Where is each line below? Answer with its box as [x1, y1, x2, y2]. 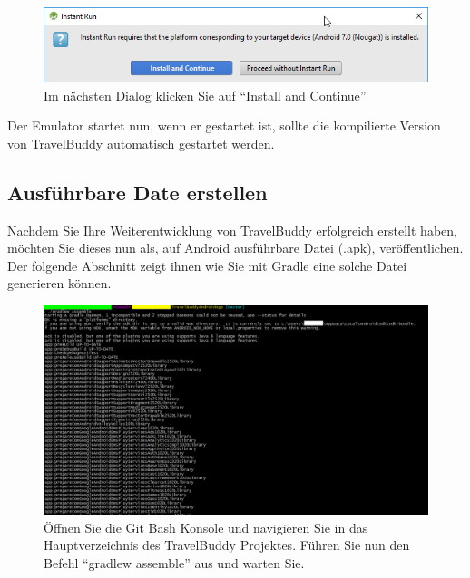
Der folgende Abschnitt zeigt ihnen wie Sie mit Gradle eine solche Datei [7, 255, 407, 275]
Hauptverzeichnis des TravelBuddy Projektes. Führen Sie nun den [44, 535, 410, 554]
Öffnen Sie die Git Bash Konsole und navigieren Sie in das [44, 517, 368, 536]
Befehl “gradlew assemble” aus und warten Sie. [44, 553, 305, 572]
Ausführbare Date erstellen [7, 178, 268, 206]
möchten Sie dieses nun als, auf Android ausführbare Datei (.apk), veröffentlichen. [7, 238, 464, 257]
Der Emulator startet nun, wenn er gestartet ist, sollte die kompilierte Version [7, 116, 441, 135]
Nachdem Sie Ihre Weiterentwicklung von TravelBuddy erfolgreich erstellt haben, [7, 220, 457, 239]
